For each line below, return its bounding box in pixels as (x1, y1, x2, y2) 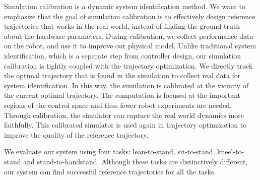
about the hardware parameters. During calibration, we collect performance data (4, 30, 253, 41)
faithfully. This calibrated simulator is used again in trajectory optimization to (4, 119, 247, 130)
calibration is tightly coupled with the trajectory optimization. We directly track (4, 60, 253, 71)
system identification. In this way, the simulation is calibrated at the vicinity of (4, 80, 248, 90)
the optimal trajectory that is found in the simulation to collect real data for (4, 70, 241, 81)
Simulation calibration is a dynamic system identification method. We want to (4, 1, 246, 11)
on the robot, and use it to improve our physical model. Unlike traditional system (4, 40, 256, 51)
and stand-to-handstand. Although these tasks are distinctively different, (23, 156, 248, 166)
